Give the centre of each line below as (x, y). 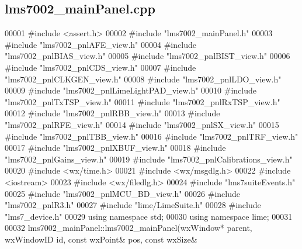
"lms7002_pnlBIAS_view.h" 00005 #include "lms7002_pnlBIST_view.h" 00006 (147, 56)
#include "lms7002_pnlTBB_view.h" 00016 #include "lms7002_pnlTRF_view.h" (152, 136)
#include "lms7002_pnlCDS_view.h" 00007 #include (100, 67)
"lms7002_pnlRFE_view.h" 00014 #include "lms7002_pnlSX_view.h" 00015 (142, 124)
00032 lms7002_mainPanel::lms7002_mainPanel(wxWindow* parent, (129, 228)
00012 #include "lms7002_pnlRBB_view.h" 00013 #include (112, 113)
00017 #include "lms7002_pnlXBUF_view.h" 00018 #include (115, 148)
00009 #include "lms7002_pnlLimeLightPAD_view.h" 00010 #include (131, 90)
